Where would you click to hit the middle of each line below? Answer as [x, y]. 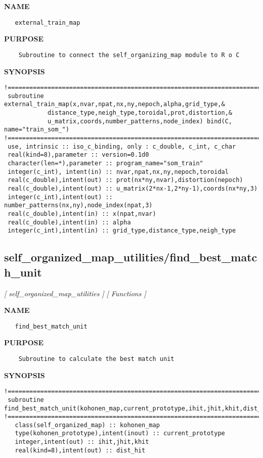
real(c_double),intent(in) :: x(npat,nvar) [82, 214]
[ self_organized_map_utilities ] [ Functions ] [75, 293]
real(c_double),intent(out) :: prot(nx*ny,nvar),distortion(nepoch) [125, 180]
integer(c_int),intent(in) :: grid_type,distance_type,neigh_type [122, 231]
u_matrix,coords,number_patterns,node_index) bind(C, [140, 121]
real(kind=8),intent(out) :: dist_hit [80, 450]
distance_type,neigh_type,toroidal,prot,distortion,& [140, 113]
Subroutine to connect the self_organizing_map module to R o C [129, 55]
